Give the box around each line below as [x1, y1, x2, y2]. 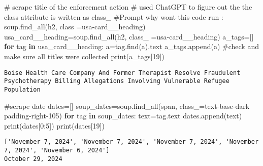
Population [4, 86, 41, 93]
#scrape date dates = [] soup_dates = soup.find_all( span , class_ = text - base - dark [4, 100, 250, 111]
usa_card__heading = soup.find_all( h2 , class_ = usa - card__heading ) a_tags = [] [4, 31, 254, 41]
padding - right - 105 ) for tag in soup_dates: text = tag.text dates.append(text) [4, 110, 242, 121]
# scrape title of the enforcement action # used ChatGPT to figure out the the [4, 2, 252, 12]
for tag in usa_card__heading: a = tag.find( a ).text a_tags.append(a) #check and [4, 41, 259, 52]
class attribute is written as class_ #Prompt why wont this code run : [4, 11, 223, 22]
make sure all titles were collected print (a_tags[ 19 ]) [4, 51, 165, 61]
